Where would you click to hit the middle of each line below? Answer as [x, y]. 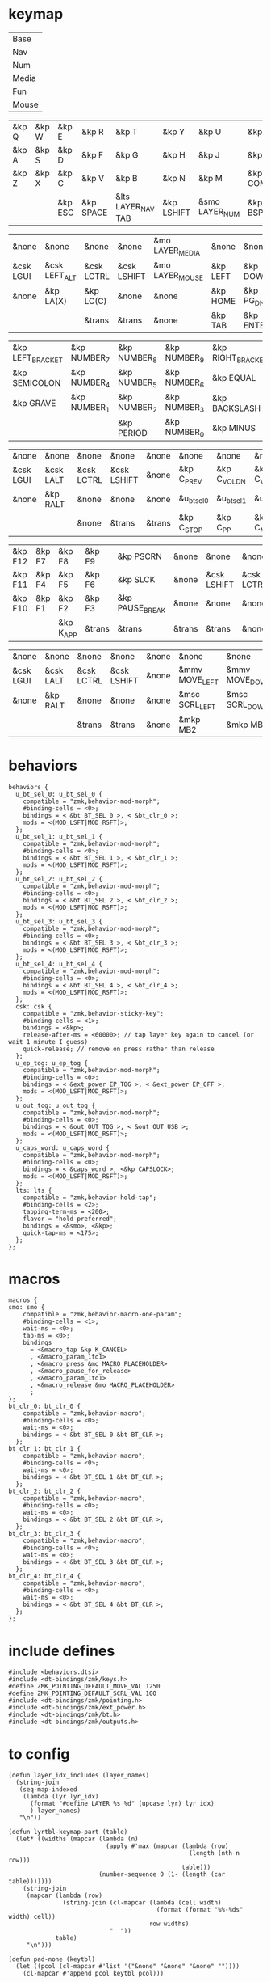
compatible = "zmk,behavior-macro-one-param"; [102, 1315]
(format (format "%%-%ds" [200, 1910]
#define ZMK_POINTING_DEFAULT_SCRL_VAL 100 [83, 1694]
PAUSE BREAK [142, 608]
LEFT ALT [60, 277]
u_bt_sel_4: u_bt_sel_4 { [59, 964]
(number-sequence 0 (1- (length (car [162, 1874]
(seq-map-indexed [48, 1790]
